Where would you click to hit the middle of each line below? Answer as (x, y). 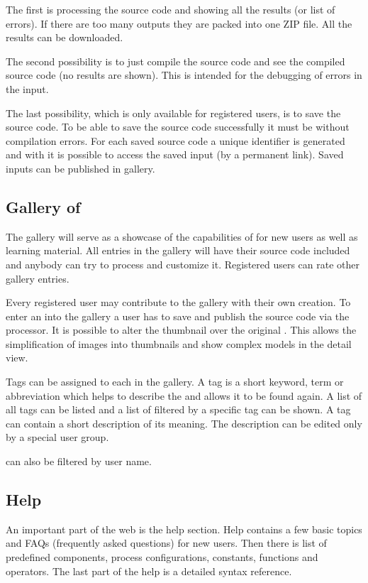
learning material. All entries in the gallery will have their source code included (178, 250)
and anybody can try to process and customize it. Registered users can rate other (183, 264)
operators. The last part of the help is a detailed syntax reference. (149, 571)
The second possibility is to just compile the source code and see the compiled (175, 61)
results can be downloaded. (65, 37)
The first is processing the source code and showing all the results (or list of (171, 9)
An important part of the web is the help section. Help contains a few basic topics (184, 529)
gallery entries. (38, 278)
